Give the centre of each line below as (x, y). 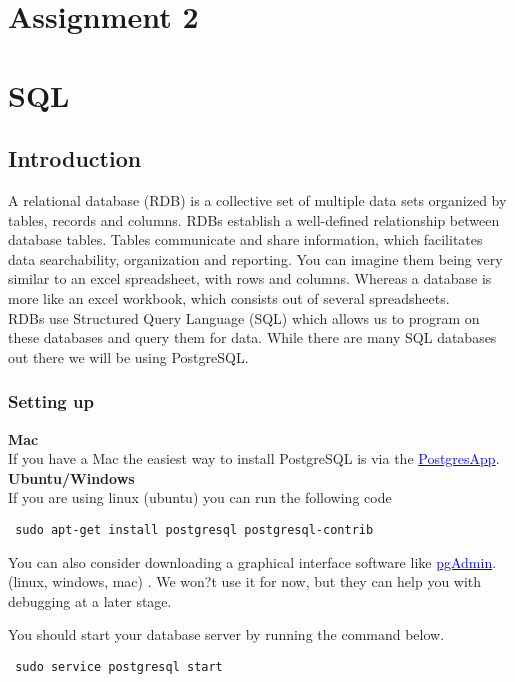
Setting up (51, 401)
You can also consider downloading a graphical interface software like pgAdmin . (252, 561)
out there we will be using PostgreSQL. (128, 356)
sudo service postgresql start (119, 666)
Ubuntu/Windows (71, 477)
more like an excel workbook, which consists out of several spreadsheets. (229, 297)
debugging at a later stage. (90, 600)
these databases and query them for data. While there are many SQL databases (252, 337)
